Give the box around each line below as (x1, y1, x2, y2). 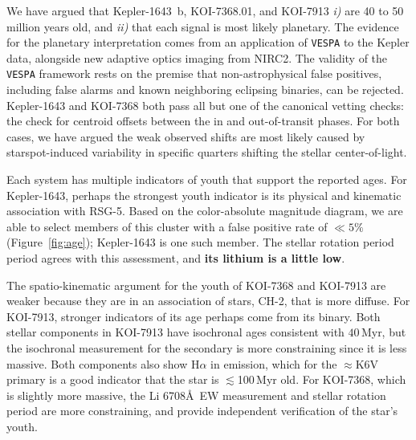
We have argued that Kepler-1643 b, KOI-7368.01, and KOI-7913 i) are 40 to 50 (6, 2, 404, 18)
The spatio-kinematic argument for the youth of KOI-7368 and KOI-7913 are (6, 276, 386, 293)
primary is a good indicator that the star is (6, 371, 219, 388)
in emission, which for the (210, 355, 337, 372)
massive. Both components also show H (6, 355, 200, 372)
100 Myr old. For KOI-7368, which (237, 371, 406, 388)
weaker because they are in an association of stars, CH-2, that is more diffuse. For (6, 292, 410, 309)
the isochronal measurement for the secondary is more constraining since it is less (6, 340, 407, 356)
